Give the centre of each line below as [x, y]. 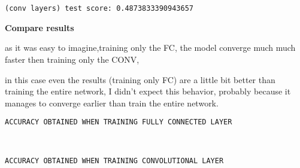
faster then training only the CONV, [72, 59]
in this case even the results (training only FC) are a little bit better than [140, 79]
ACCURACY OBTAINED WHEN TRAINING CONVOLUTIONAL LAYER [114, 161]
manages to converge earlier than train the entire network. [112, 103]
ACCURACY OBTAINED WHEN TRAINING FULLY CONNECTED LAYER [119, 122]
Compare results [40, 27]
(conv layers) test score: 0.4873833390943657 [99, 9]
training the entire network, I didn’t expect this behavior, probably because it [148, 91]
